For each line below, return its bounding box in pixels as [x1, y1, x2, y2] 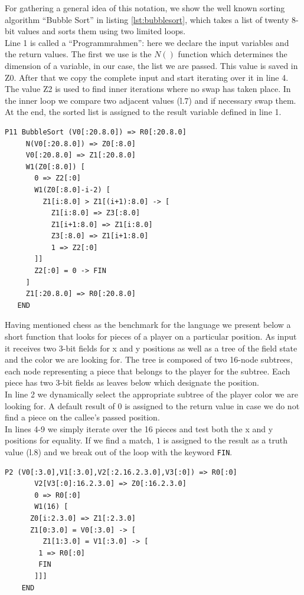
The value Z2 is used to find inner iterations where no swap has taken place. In [5, 83, 291, 95]
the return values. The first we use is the [5, 48, 152, 60]
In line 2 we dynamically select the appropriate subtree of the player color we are [5, 388, 298, 400]
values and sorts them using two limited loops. [17, 25, 186, 37]
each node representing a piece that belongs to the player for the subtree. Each [5, 364, 290, 377]
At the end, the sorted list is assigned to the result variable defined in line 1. [5, 106, 282, 118]
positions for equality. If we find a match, [5, 434, 154, 446]
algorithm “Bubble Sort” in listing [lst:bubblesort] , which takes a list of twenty [5, 13, 289, 25]
